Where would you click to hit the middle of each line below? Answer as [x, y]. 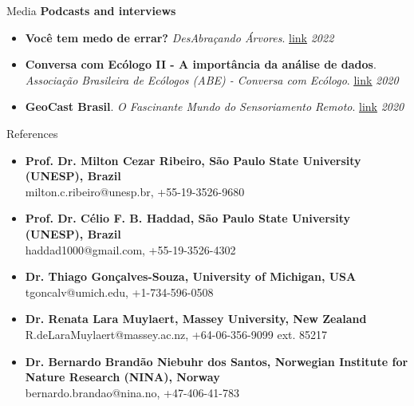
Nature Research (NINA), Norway [122, 377]
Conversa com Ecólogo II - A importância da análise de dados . [201, 64]
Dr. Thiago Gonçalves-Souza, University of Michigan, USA [191, 276]
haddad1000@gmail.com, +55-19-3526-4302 [130, 249]
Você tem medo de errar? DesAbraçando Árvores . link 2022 [179, 37]
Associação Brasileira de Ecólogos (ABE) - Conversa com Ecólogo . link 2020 [212, 79]
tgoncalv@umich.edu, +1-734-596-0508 [119, 292]
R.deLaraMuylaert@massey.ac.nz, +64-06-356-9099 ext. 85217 [176, 334]
